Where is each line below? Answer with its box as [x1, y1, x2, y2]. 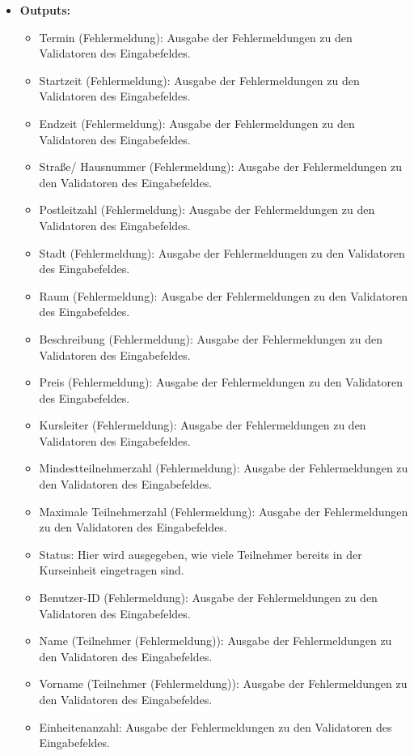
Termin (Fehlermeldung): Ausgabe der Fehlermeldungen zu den [39, 28, 353, 45]
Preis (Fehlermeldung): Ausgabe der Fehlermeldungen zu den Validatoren [39, 374, 403, 391]
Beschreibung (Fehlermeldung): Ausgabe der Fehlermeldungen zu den [39, 330, 383, 347]
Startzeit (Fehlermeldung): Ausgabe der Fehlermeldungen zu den [39, 71, 360, 88]
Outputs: [19, 2, 71, 18]
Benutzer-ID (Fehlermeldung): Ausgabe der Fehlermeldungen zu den [39, 589, 378, 606]
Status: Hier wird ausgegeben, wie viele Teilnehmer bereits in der [39, 545, 362, 562]
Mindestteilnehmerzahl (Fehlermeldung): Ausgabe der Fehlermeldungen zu [39, 459, 408, 476]
